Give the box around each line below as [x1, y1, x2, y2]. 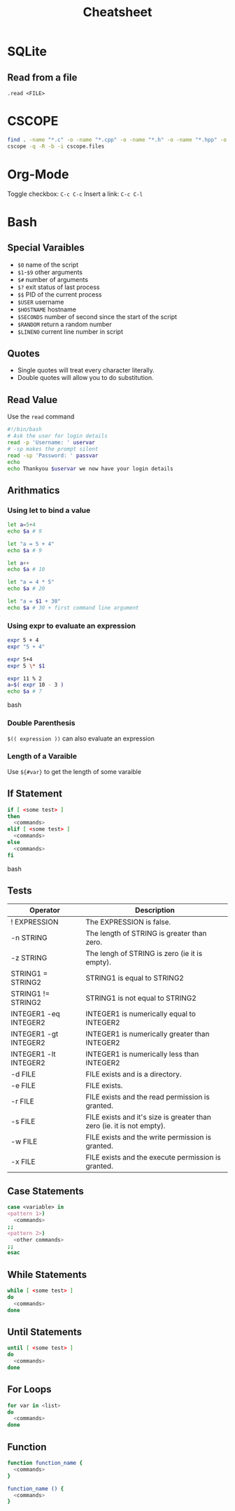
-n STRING [10, 933, 48, 943]
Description [135, 906, 175, 915]
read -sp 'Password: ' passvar [7, 452, 99, 459]
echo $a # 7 [7, 688, 42, 695]
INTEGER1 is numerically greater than [85, 1029, 210, 1039]
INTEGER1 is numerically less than [85, 1049, 199, 1059]
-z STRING [10, 953, 48, 963]
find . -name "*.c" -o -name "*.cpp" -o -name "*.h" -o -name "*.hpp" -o [7, 136, 227, 143]
